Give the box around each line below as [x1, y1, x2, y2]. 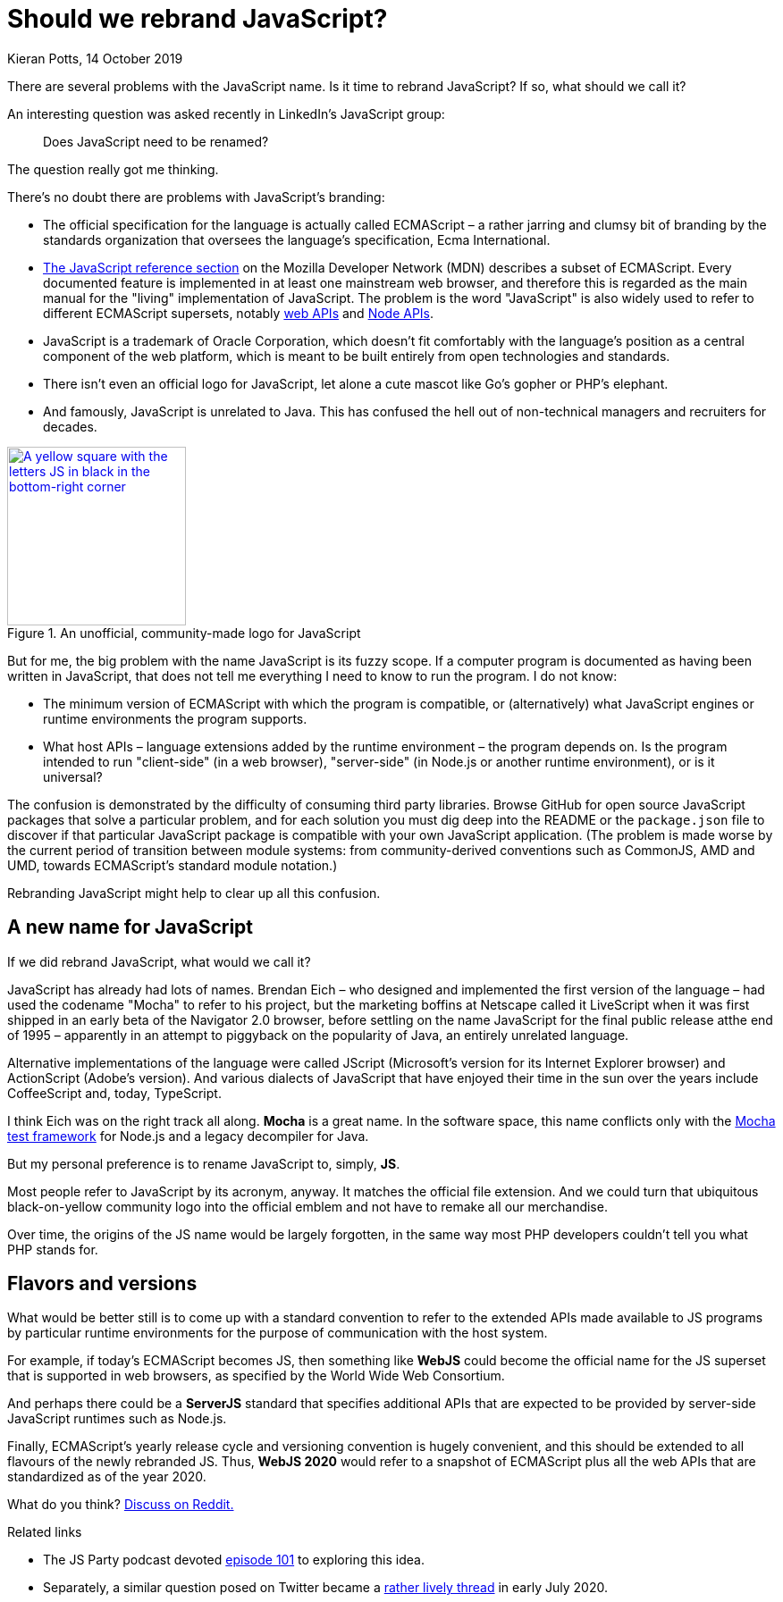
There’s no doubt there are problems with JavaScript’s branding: [7, 189, 385, 205]
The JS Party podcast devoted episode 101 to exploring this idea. [43, 1552, 425, 1568]
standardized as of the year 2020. [7, 1469, 206, 1485]
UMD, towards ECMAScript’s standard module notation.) [7, 857, 338, 873]
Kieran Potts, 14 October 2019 [7, 50, 183, 66]
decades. [43, 418, 97, 434]
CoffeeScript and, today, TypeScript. [7, 1085, 222, 1101]
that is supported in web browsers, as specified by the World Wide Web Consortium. [7, 1368, 505, 1384]
